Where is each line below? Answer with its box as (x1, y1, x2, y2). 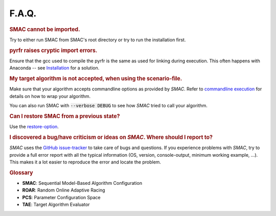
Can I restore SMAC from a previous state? (9, 112, 120, 119)
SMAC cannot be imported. (9, 26, 80, 33)
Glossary (9, 169, 33, 176)
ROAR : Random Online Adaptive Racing (22, 187, 105, 194)
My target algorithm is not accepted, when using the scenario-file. (9, 75, 182, 82)
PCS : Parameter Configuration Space (22, 194, 101, 200)
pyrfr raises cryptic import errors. (9, 46, 98, 54)
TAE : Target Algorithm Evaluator (22, 202, 90, 208)
